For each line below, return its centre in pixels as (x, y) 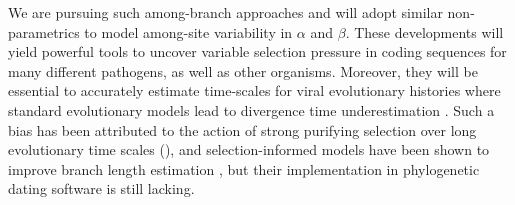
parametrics (44, 31)
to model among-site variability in (188, 31)
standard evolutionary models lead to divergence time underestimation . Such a (251, 109)
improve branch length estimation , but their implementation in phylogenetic (244, 168)
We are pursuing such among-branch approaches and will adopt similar (225, 12)
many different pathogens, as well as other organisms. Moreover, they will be (243, 70)
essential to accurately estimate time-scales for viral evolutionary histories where (254, 90)
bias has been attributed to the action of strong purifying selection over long (242, 129)
